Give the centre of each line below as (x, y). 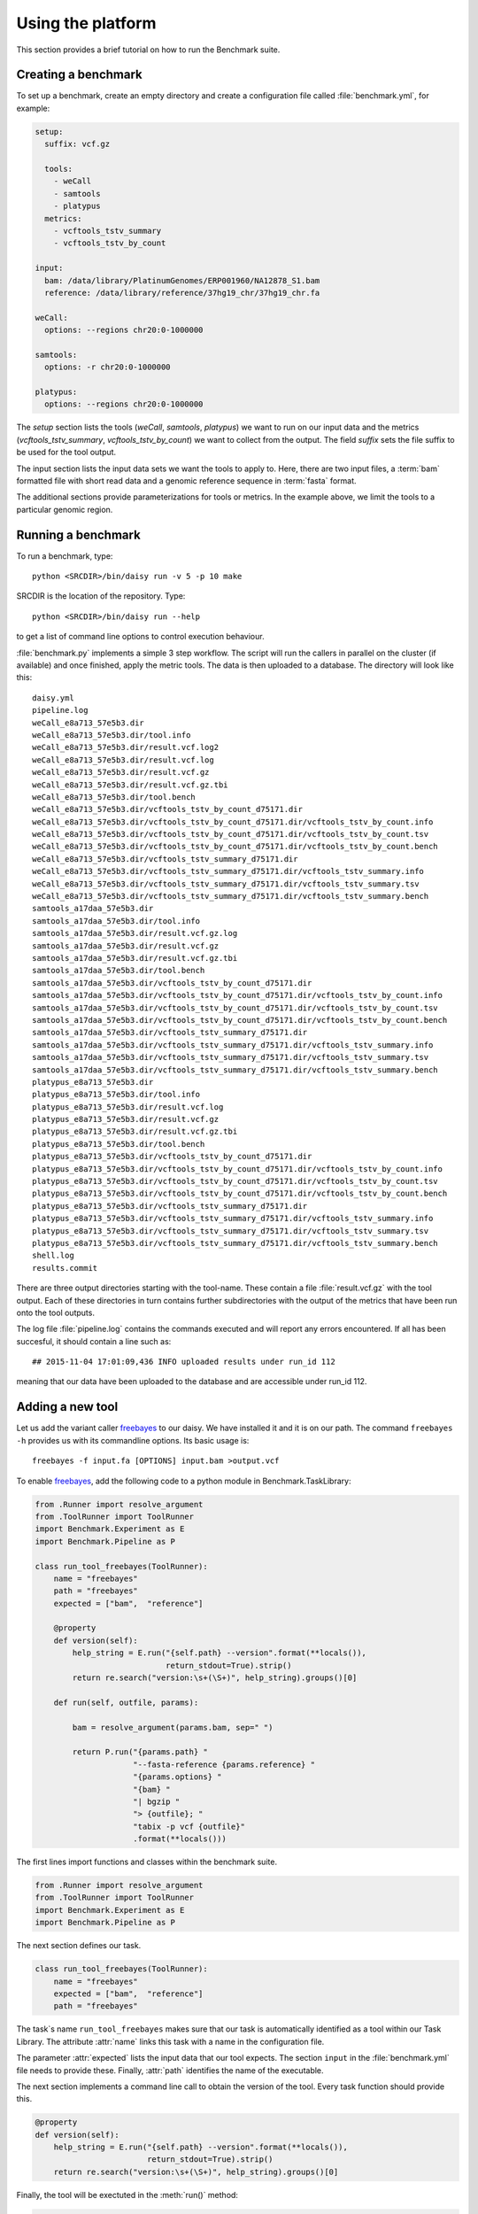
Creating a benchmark (80, 75)
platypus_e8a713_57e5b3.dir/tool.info (116, 1095)
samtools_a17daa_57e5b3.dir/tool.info (116, 921)
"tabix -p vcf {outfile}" (189, 1826)
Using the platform (86, 23)
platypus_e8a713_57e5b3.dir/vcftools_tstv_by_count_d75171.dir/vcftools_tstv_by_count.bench (240, 1194)
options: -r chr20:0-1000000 (108, 367)
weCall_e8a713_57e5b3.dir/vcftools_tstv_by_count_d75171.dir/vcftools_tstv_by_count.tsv (231, 834)
